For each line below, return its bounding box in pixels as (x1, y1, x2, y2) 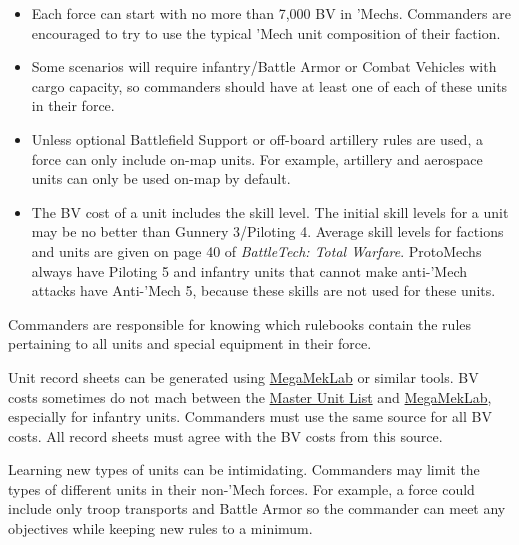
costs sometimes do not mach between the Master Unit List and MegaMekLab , (8, 386, 492, 407)
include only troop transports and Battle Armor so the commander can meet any (8, 498, 506, 519)
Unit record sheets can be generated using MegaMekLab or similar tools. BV (8, 366, 479, 387)
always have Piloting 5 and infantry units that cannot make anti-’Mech (31, 260, 467, 281)
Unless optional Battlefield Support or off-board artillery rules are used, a (31, 128, 483, 149)
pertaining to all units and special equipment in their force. (8, 333, 372, 354)
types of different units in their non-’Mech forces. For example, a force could (8, 478, 475, 499)
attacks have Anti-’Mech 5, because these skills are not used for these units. (31, 280, 496, 301)
